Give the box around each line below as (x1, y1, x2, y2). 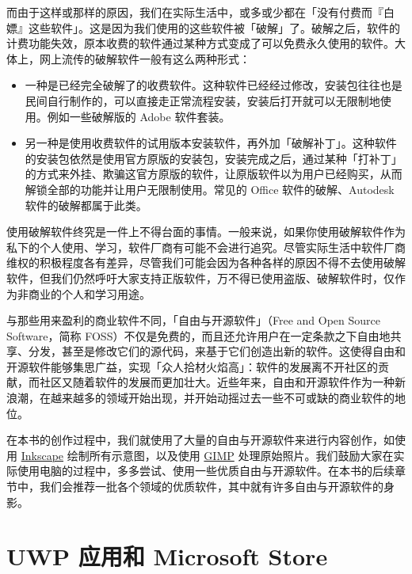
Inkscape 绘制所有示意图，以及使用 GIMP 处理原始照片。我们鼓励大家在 (21, 447, 394, 463)
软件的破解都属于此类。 (25, 196, 147, 213)
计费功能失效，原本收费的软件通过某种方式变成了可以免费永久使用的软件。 (6, 35, 395, 51)
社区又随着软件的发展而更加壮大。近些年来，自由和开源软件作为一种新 (39, 374, 406, 390)
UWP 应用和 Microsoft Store (6, 540, 328, 572)
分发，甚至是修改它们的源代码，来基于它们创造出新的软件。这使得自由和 (28, 343, 406, 359)
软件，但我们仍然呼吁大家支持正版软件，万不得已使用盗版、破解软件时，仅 (6, 269, 395, 286)
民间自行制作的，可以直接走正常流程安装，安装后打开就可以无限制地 (25, 92, 380, 108)
